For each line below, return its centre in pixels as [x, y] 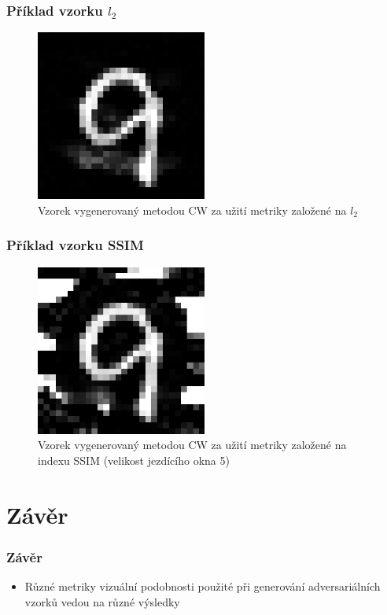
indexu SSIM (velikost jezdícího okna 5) [134, 460]
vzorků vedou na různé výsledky [102, 601]
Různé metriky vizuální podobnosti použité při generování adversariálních [203, 586]
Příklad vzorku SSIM [75, 245]
